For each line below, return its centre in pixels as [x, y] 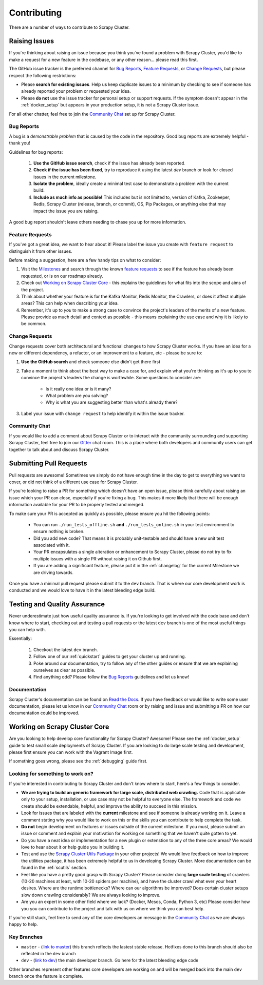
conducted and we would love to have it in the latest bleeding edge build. [82, 590]
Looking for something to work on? [51, 774]
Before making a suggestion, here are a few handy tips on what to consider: [85, 260]
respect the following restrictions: [43, 75]
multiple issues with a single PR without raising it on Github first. [98, 558]
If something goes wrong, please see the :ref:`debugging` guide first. [78, 761]
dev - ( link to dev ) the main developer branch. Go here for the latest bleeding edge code [110, 960]
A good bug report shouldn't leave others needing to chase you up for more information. [98, 222]
